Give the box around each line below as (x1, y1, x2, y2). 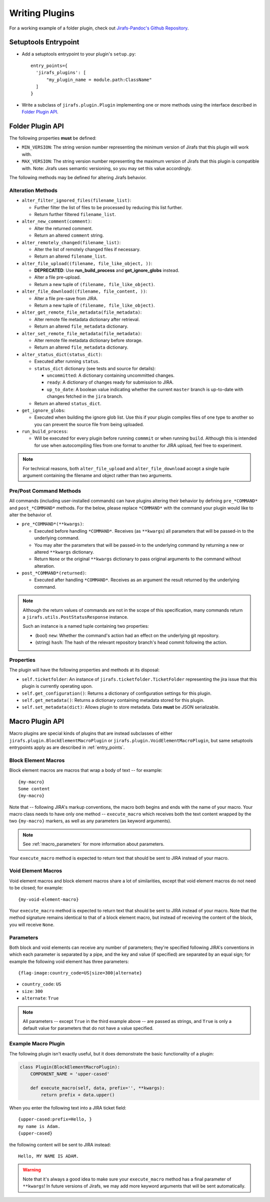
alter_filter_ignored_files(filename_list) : (21, 198, 131, 204)
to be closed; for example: (9, 885, 63, 891)
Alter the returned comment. (34, 225, 93, 231)
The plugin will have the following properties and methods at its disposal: (9, 667, 160, 673)
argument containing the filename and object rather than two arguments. (22, 473, 172, 479)
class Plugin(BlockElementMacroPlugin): (19, 1064, 120, 1070)
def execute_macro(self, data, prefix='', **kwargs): (30, 1085, 165, 1090)
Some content (18, 786, 50, 791)
